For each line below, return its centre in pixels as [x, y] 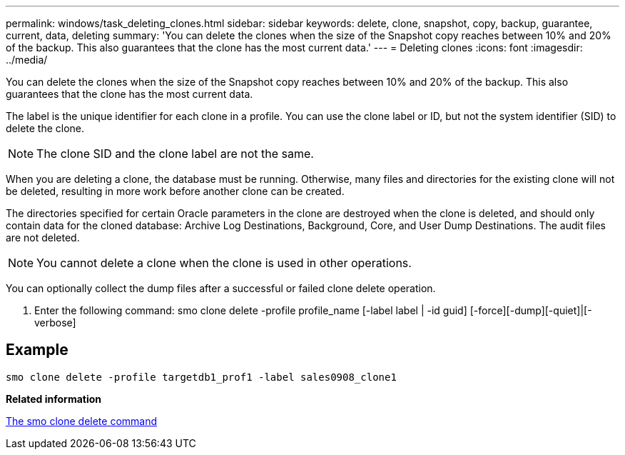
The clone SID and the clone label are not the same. [175, 154]
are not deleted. [43, 237]
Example [37, 350]
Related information [54, 399]
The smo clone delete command [82, 421]
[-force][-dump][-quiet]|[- [531, 310]
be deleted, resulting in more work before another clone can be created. [175, 191]
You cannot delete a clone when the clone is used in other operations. [224, 263]
